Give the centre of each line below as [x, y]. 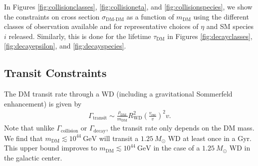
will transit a [119, 138]
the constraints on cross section [52, 16]
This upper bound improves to [51, 148]
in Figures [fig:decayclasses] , [210, 36]
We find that [23, 138]
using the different [221, 16]
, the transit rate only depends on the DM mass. [180, 128]
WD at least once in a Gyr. [210, 138]
